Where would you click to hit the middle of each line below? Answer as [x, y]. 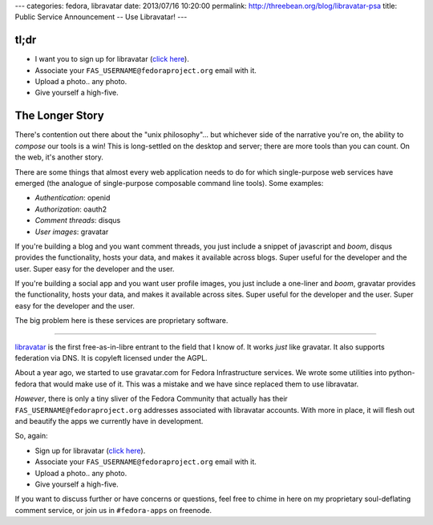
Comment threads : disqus [78, 220]
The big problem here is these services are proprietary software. [121, 321]
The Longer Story [59, 116]
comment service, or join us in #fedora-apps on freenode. [113, 510]
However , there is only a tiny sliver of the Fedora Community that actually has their [151, 399]
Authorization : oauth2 [71, 209]
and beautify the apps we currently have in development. [109, 421]
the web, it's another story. [59, 157]
